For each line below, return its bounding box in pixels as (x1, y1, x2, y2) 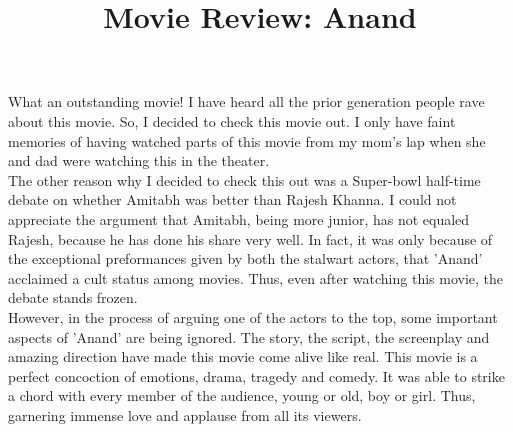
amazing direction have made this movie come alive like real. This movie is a (8, 346, 478, 367)
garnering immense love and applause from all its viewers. (8, 404, 362, 425)
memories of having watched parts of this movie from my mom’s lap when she (8, 130, 486, 151)
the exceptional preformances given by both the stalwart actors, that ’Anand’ (8, 248, 483, 269)
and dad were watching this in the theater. (8, 150, 270, 171)
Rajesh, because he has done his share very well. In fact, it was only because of (8, 228, 493, 249)
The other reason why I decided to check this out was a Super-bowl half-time (8, 169, 481, 190)
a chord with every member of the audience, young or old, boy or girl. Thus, (8, 385, 476, 406)
